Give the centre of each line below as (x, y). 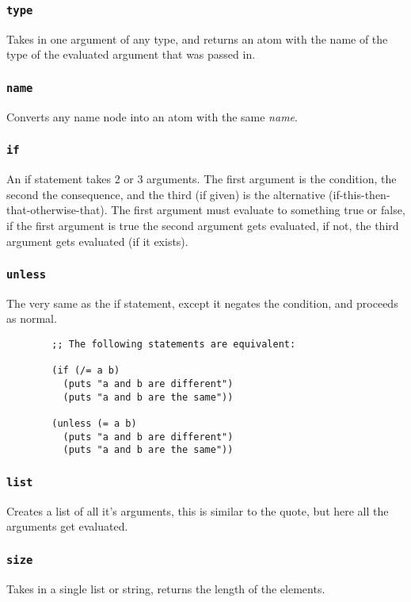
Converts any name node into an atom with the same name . (152, 116)
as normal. (32, 318)
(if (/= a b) (86, 371)
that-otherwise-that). (57, 210)
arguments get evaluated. (67, 526)
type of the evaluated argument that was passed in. (131, 54)
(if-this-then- (360, 194)
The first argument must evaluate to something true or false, (258, 210)
